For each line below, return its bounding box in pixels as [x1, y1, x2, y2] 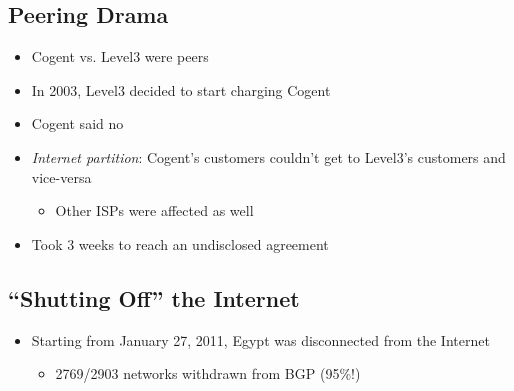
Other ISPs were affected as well [55, 200, 254, 221]
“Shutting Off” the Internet [8, 282, 300, 313]
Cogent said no [31, 113, 124, 134]
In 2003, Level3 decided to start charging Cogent [31, 79, 331, 100]
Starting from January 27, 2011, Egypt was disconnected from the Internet [31, 329, 490, 350]
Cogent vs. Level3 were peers [31, 46, 209, 67]
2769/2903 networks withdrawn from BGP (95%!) [55, 363, 361, 384]
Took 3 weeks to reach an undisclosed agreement [31, 233, 329, 254]
